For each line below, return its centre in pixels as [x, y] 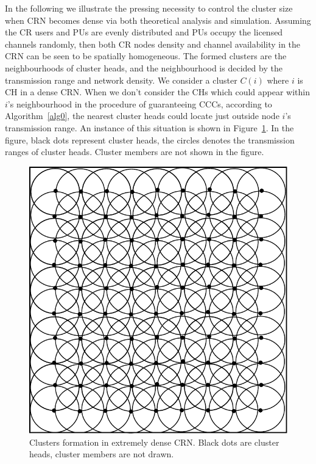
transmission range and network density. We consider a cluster [121, 80]
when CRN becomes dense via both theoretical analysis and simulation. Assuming [158, 20]
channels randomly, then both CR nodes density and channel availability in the [153, 44]
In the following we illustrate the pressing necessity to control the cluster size [149, 8]
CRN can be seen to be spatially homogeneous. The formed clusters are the [146, 56]
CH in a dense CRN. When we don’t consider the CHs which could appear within [157, 92]
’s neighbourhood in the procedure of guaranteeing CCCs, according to [140, 103]
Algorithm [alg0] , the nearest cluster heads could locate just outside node [142, 116]
